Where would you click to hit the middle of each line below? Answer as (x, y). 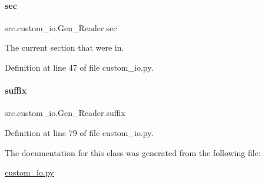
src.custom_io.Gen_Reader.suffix (65, 113)
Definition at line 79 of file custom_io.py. (79, 132)
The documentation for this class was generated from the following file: (133, 152)
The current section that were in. (64, 47)
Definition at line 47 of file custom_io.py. (79, 67)
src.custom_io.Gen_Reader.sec (61, 27)
